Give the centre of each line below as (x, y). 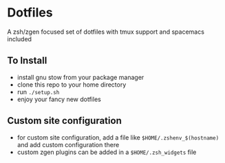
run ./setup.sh (38, 91)
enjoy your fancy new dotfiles (59, 99)
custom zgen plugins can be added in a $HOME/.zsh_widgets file (107, 152)
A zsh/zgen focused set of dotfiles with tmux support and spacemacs (106, 32)
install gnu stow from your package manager (81, 77)
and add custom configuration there (68, 144)
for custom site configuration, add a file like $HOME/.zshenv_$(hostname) (118, 137)
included (20, 39)
